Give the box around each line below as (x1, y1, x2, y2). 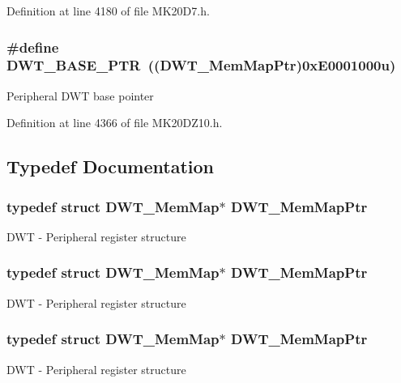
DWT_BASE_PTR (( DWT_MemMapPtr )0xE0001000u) (6, 55, 396, 75)
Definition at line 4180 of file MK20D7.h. (6, 2, 210, 19)
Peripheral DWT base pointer (6, 87, 154, 104)
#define (6, 36, 59, 57)
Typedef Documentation (6, 154, 214, 179)
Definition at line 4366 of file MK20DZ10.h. (6, 114, 223, 131)
